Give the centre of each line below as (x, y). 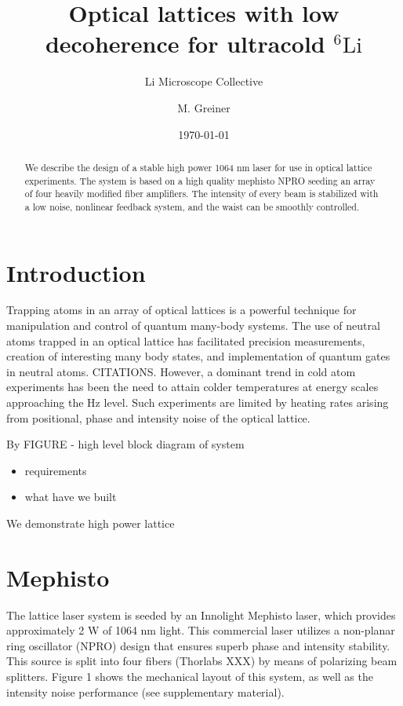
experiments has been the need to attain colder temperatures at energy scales (192, 387)
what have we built (71, 497)
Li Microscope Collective (204, 81)
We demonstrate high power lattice (91, 523)
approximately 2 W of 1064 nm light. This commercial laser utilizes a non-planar (201, 630)
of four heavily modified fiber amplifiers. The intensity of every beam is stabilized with (201, 194)
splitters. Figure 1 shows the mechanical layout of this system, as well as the (190, 677)
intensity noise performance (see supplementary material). (145, 691)
